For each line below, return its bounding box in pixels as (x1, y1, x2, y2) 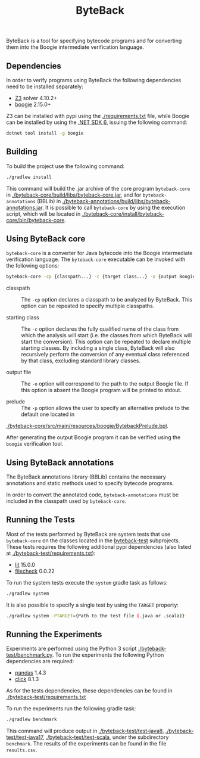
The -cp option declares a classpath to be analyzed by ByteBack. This (21, 296, 192, 303)
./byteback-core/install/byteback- (82, 210, 165, 218)
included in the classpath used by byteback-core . (6, 498, 127, 505)
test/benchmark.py (6, 651, 52, 658)
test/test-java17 (6, 734, 43, 741)
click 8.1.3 (14, 676, 39, 683)
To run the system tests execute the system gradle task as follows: (6, 579, 168, 586)
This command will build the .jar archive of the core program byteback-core (6, 185, 190, 192)
